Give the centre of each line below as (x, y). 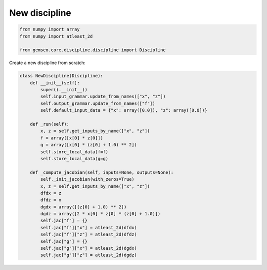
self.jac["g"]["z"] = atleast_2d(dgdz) (89, 255)
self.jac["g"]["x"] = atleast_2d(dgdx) (89, 248)
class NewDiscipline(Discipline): (61, 76)
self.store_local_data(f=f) (74, 152)
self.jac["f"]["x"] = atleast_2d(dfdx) (89, 227)
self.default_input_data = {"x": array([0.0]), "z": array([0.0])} (124, 110)
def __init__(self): (55, 83)
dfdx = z (51, 193)
